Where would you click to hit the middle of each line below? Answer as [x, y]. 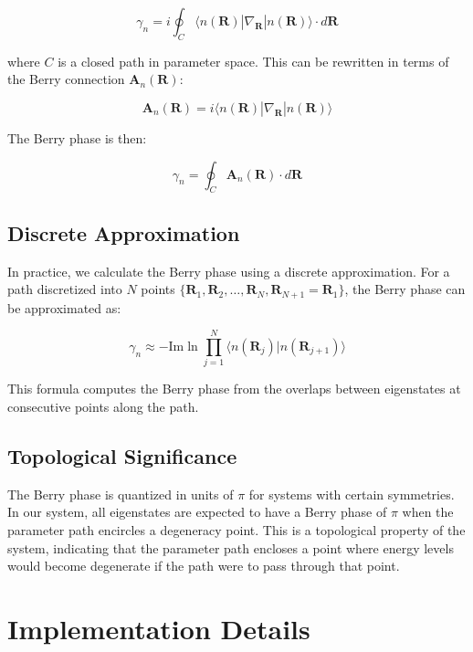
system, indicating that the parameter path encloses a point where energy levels [231, 547]
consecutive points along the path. [103, 406]
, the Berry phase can [405, 289]
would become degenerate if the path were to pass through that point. [204, 566]
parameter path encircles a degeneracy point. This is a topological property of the [236, 529]
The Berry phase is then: [77, 137]
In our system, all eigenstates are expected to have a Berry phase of [197, 512]
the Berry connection [66, 79]
